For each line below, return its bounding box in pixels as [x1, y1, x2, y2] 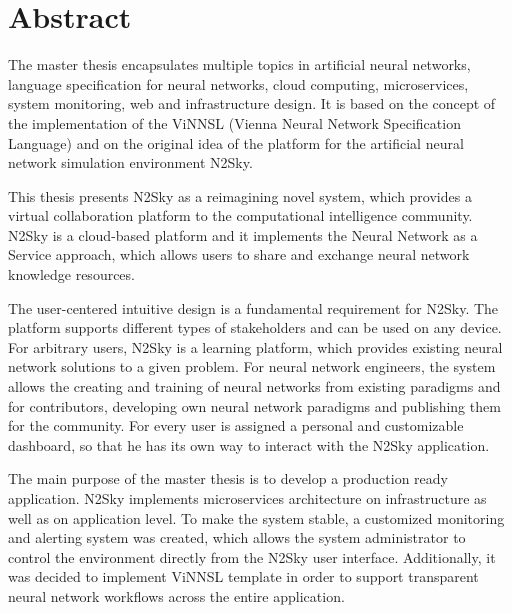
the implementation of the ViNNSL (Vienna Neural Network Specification [8, 112, 461, 133]
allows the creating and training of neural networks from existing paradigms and [8, 376, 501, 397]
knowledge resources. [8, 264, 135, 285]
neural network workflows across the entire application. [8, 585, 345, 606]
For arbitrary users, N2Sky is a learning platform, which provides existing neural [8, 336, 503, 357]
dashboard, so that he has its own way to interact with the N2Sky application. [8, 434, 490, 455]
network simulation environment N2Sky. [8, 152, 253, 173]
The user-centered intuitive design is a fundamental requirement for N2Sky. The [8, 297, 499, 318]
